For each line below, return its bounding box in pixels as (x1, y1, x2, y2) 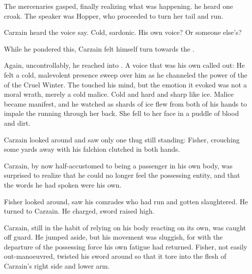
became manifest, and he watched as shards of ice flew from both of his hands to (4, 98, 247, 109)
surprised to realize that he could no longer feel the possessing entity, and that (4, 170, 240, 180)
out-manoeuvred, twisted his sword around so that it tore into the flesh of (4, 251, 226, 261)
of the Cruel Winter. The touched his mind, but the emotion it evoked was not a (4, 79, 247, 89)
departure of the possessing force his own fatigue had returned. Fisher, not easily (4, 241, 248, 251)
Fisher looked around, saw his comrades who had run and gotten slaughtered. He (4, 196, 248, 206)
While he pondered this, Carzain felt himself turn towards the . (4, 43, 195, 54)
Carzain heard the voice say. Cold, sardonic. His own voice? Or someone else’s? (4, 27, 242, 37)
